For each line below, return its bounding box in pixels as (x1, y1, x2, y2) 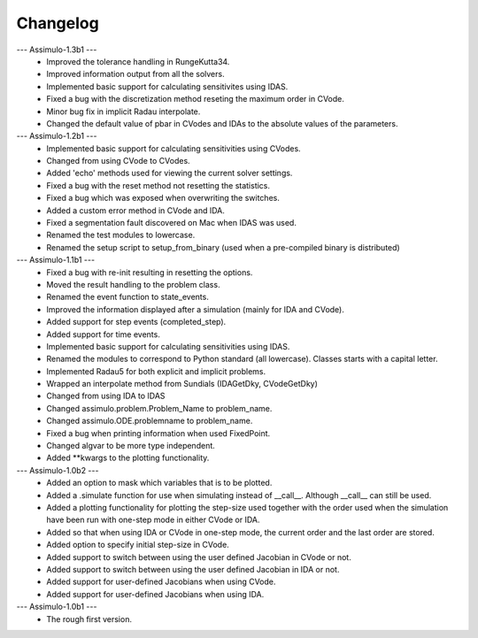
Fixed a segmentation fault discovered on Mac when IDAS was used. (46, 218, 297, 228)
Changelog (16, 13, 99, 33)
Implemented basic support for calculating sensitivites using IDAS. (46, 81, 289, 92)
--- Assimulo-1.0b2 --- (16, 465, 99, 475)
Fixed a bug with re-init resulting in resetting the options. (46, 266, 253, 278)
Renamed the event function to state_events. (46, 292, 210, 303)
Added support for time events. (46, 328, 161, 340)
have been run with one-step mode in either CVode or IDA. (46, 514, 260, 526)
